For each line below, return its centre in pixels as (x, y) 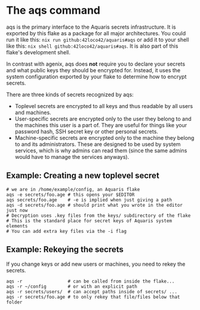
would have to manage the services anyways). (72, 156)
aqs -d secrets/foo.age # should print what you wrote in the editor (95, 205)
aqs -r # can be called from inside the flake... (90, 281)
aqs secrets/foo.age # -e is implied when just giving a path (89, 200)
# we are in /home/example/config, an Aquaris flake (73, 189)
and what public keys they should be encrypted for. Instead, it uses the (93, 70)
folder (14, 302)
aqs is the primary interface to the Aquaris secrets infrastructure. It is (91, 27)
